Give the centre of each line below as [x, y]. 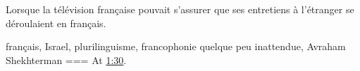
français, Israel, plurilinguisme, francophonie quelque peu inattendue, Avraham [176, 46]
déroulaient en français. [56, 23]
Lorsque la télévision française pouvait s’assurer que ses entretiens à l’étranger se [180, 9]
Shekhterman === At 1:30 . [66, 60]
